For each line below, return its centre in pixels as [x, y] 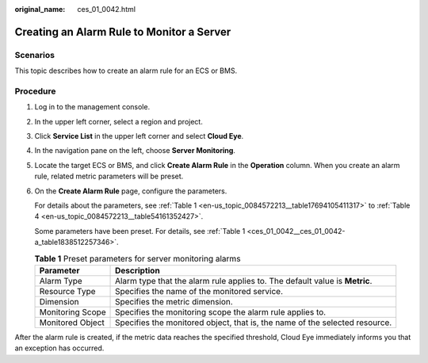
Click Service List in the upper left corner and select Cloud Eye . [139, 136]
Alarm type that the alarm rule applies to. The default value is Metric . [244, 281]
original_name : [40, 9]
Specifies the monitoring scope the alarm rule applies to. [221, 311]
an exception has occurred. [59, 348]
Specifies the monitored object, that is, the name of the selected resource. [254, 323]
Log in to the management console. [92, 107]
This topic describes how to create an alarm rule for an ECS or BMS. [126, 71]
